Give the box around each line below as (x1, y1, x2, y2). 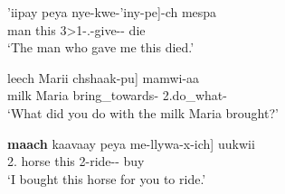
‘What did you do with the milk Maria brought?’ (7, 103, 279, 122)
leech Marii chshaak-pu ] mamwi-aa (7, 68, 200, 87)
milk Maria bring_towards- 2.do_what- (7, 86, 227, 105)
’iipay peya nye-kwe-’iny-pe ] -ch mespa (7, 3, 217, 21)
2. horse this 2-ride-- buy (7, 152, 145, 171)
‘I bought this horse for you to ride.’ (7, 169, 206, 188)
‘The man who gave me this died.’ (7, 38, 195, 57)
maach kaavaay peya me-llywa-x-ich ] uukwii (7, 134, 255, 152)
